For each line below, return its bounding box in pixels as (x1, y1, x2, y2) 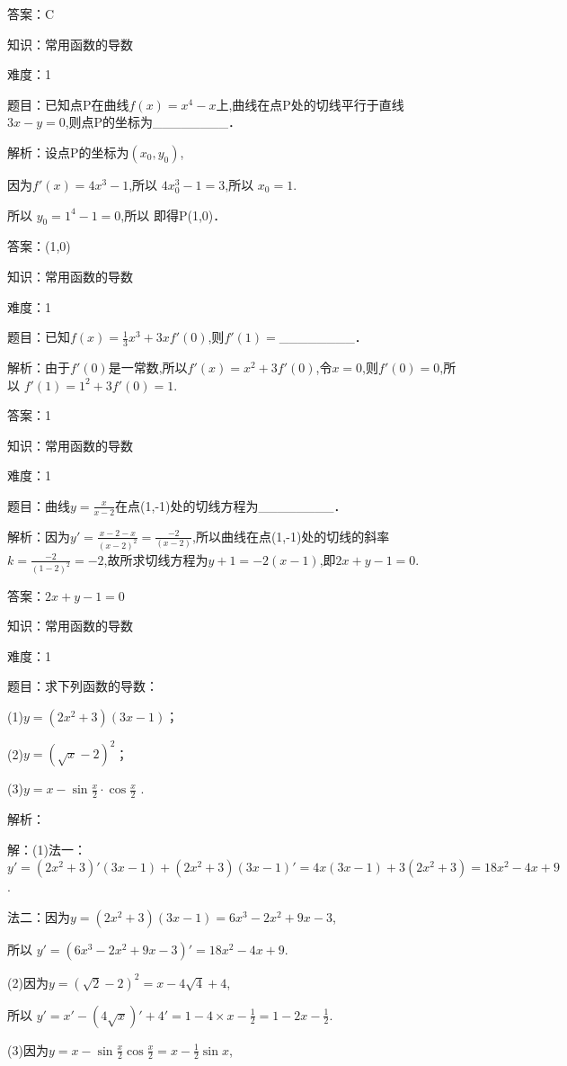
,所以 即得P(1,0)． (120, 205, 226, 224)
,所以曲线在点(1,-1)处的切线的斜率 (192, 526, 390, 545)
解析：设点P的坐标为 (7, 142, 129, 161)
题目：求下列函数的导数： (7, 676, 158, 695)
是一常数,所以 (108, 357, 188, 376)
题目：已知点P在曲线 (7, 94, 129, 113)
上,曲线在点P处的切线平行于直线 (216, 94, 404, 113)
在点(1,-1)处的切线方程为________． (115, 496, 347, 515)
